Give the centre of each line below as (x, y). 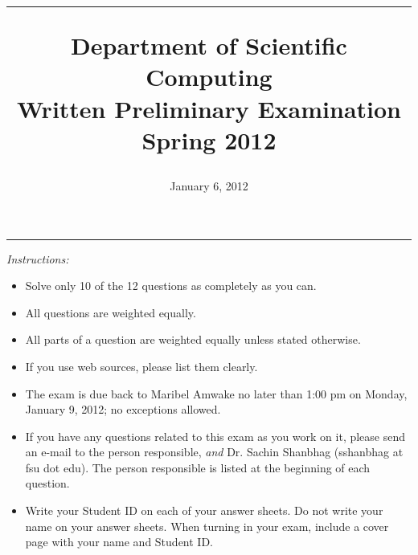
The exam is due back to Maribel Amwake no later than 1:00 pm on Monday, (216, 393)
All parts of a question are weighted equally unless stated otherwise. (193, 339)
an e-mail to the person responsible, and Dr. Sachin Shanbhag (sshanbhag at (214, 452)
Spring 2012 (209, 139)
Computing (209, 77)
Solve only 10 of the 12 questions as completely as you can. (171, 286)
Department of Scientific (209, 45)
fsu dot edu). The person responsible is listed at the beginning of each (198, 467)
